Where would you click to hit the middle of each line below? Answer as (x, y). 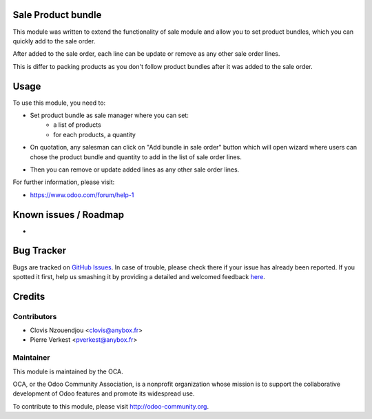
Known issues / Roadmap (68, 215)
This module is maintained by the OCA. (68, 371)
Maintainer (31, 358)
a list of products (77, 125)
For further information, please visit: (64, 182)
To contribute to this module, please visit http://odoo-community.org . (111, 406)
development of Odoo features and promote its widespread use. (104, 394)
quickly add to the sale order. (54, 41)
